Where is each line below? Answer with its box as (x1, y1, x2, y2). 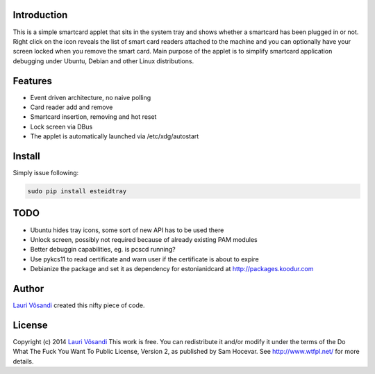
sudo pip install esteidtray (27, 188, 127, 195)
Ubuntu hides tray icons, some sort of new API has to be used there (30, 226, 224, 234)
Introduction (12, 9, 68, 21)
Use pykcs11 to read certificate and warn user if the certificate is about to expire (30, 254, 260, 263)
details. (12, 357, 34, 365)
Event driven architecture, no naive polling (30, 93, 151, 101)
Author (12, 282, 44, 295)
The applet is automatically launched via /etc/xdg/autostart (30, 132, 199, 140)
